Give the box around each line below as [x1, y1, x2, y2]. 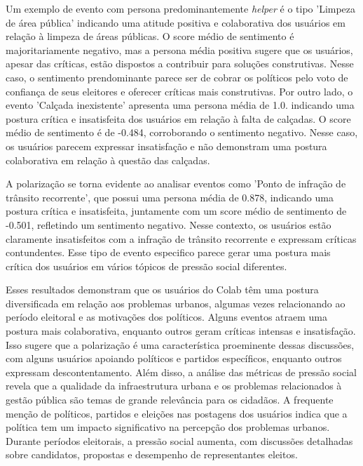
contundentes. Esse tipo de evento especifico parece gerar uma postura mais [6, 245, 331, 260]
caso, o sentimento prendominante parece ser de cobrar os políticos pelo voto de [6, 69, 348, 84]
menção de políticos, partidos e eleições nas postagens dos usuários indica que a [6, 406, 348, 420]
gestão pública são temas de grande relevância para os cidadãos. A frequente [6, 392, 334, 407]
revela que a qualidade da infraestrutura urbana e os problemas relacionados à [6, 378, 342, 393]
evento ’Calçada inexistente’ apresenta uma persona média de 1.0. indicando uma [6, 98, 355, 112]
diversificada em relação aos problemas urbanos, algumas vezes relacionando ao [6, 295, 345, 310]
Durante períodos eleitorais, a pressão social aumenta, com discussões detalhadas [6, 433, 353, 448]
